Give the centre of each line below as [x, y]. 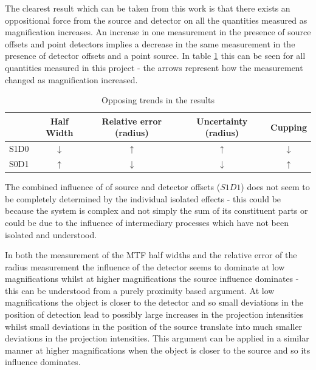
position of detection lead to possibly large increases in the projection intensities [154, 314]
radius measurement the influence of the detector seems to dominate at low [145, 266]
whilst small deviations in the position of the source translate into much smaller [154, 326]
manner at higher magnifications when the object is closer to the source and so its [158, 350]
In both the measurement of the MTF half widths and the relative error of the [151, 255]
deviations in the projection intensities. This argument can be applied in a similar [157, 338]
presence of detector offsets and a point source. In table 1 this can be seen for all [155, 56]
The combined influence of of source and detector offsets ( [113, 187]
